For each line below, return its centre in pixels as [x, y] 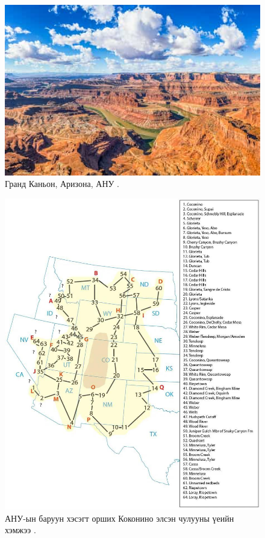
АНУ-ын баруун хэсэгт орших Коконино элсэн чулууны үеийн [120, 518]
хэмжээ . [20, 530]
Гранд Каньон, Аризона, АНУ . [62, 184]
